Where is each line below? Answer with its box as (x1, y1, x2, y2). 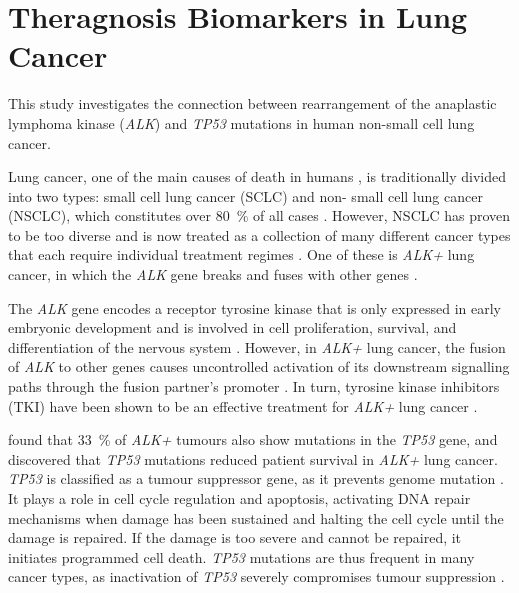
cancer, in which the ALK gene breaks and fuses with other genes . (8, 264, 418, 285)
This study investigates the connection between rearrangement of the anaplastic (8, 93, 497, 114)
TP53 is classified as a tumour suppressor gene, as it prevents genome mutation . (8, 468, 504, 489)
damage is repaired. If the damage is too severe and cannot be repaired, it (8, 527, 462, 548)
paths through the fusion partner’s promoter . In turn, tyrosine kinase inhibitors (8, 376, 500, 397)
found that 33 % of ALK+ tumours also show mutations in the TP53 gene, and (8, 429, 498, 450)
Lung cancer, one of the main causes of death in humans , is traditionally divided (8, 166, 506, 187)
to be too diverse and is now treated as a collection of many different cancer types (8, 224, 511, 245)
